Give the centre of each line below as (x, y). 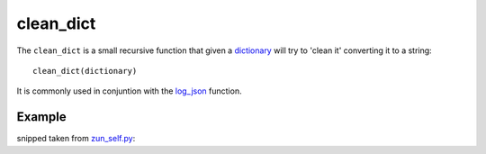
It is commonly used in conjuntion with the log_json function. (129, 91)
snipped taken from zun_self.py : (76, 139)
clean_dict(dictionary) (85, 71)
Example (41, 117)
